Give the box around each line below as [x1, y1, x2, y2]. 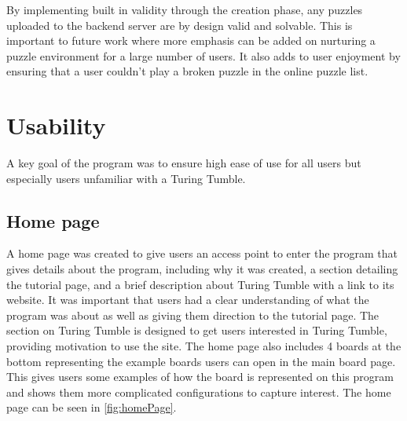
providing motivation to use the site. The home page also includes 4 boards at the [6, 338, 401, 354]
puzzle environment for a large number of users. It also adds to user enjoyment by [6, 47, 401, 64]
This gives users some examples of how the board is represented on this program [6, 368, 394, 385]
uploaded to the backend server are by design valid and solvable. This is [6, 16, 353, 33]
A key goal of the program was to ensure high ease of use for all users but [6, 155, 361, 171]
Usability [6, 109, 106, 141]
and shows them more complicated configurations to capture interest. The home [6, 383, 391, 400]
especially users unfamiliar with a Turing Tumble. [6, 170, 246, 186]
